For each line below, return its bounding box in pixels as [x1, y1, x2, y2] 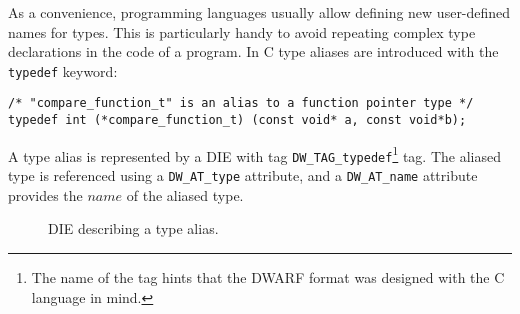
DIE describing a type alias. [48, 218, 219, 239]
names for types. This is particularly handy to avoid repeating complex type [8, 21, 476, 42]
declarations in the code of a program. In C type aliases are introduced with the [8, 41, 499, 62]
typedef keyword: [8, 60, 118, 81]
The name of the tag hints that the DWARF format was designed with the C [31, 266, 505, 287]
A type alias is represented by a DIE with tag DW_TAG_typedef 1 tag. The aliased [8, 142, 501, 166]
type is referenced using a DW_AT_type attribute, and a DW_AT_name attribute [8, 165, 478, 186]
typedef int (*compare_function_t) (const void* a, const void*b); [8, 113, 467, 128]
